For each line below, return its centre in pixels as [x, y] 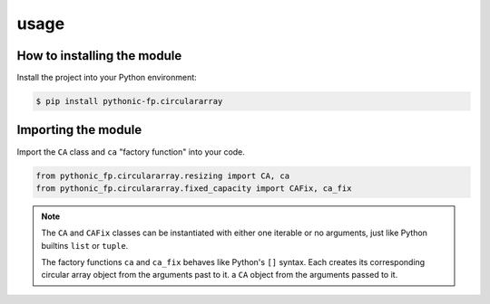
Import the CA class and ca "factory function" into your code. [131, 152]
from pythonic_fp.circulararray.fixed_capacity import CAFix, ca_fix [194, 188]
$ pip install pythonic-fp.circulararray [129, 101]
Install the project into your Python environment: [107, 78]
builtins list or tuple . [85, 245]
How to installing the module [99, 56]
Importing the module [79, 130]
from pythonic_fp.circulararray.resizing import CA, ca [163, 176]
